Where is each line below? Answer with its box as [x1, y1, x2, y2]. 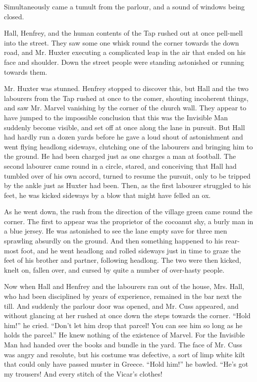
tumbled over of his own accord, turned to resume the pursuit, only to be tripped [4, 170, 251, 181]
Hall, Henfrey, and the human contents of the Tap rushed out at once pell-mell [4, 28, 243, 38]
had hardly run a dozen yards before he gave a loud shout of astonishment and [4, 132, 243, 142]
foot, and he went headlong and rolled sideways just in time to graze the [21, 245, 241, 255]
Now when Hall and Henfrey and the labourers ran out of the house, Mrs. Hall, [4, 281, 245, 291]
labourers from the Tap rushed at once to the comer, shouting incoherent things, [4, 93, 249, 103]
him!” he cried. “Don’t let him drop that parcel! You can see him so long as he [4, 320, 243, 330]
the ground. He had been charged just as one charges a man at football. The [4, 151, 236, 161]
